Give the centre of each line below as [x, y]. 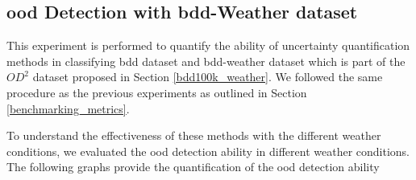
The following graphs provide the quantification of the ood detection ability [193, 167]
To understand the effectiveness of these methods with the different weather [194, 135]
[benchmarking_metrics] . [68, 108]
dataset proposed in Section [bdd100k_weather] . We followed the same [208, 77]
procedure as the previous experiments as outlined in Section [157, 92]
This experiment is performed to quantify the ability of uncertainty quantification [208, 45]
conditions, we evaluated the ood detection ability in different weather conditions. [208, 151]
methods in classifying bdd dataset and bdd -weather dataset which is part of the [206, 61]
